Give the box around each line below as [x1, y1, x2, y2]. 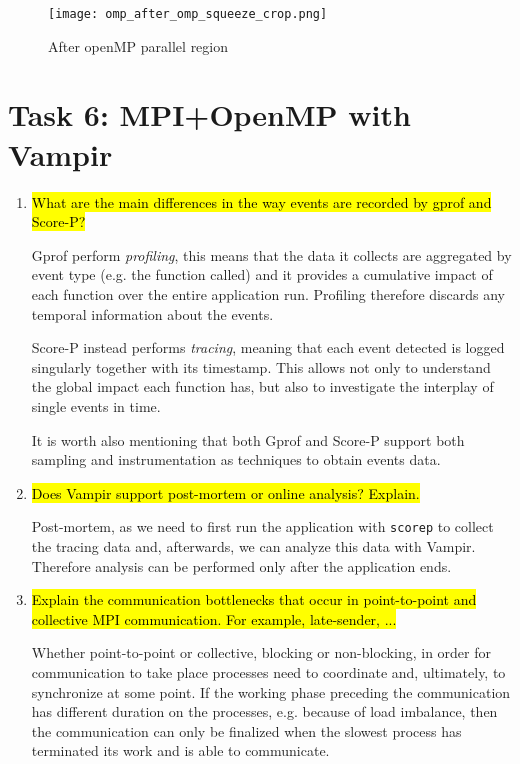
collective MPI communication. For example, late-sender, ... [31, 608, 397, 629]
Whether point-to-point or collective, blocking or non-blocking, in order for [31, 642, 491, 663]
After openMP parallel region [48, 35, 229, 56]
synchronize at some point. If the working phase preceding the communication [31, 681, 511, 702]
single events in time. [31, 395, 161, 416]
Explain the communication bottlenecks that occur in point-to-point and [31, 589, 477, 610]
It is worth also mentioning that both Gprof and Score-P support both [31, 429, 465, 450]
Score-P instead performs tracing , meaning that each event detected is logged [31, 337, 505, 358]
